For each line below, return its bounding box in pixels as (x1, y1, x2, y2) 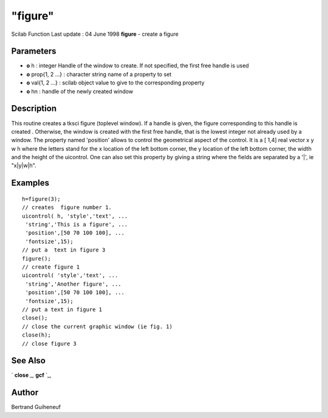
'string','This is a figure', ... (25, 221, 128, 228)
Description (11, 103, 57, 114)
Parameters (11, 46, 56, 57)
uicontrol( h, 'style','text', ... (22, 213, 128, 219)
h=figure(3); (22, 195, 61, 202)
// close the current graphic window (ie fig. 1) (22, 323, 173, 330)
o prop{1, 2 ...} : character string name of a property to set (26, 70, 172, 78)
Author (11, 388, 39, 398)
